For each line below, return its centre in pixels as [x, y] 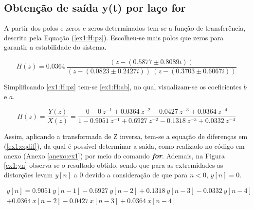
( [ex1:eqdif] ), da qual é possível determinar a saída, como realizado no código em [124, 146]
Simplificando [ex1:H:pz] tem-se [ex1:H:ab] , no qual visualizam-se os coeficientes [123, 87]
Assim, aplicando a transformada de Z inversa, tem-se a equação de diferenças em [126, 136]
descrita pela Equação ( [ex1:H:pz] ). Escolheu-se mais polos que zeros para [114, 37]
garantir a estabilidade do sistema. [55, 47]
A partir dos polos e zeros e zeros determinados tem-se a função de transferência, [125, 28]
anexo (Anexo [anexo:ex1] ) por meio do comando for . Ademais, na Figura [115, 155]
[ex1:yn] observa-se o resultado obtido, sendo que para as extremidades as [114, 165]
